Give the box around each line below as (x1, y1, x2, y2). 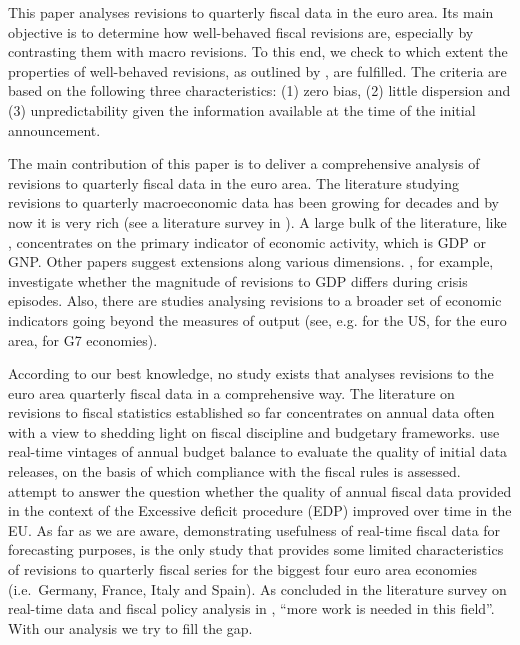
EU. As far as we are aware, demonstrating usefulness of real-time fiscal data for (8, 519, 501, 540)
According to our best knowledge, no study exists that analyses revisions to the (8, 363, 494, 384)
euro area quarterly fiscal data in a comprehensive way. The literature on (8, 382, 455, 403)
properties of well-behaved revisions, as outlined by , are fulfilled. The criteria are (8, 60, 507, 81)
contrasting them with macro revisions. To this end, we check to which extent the (8, 41, 508, 62)
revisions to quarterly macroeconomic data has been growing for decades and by (8, 192, 499, 213)
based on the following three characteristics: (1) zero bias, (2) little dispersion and (8, 80, 511, 101)
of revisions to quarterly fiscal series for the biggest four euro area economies (8, 559, 478, 580)
